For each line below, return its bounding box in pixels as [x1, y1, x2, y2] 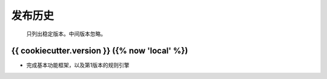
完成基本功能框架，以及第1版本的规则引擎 [26, 62, 130, 69]
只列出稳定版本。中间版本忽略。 [26, 30, 106, 37]
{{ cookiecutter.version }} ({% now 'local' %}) [11, 46, 188, 56]
